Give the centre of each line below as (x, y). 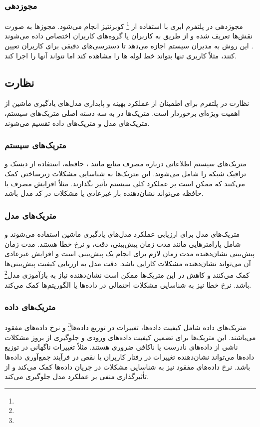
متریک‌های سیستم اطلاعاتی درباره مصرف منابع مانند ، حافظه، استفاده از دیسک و (126, 164)
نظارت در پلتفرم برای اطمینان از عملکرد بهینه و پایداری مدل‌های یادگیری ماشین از (127, 103)
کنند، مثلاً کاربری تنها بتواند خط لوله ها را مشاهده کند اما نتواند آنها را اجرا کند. (121, 55)
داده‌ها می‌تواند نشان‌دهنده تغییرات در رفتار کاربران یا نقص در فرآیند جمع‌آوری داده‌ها (130, 356)
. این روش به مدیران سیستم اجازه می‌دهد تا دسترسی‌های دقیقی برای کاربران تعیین (129, 46)
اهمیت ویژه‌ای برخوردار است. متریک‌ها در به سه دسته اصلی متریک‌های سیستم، (122, 113)
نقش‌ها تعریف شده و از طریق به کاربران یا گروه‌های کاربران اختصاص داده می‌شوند (129, 36)
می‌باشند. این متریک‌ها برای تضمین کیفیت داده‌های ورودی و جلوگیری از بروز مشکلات (130, 337)
